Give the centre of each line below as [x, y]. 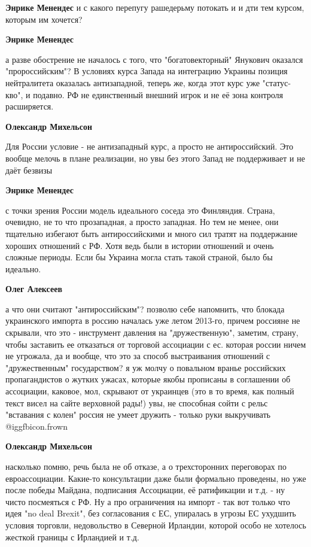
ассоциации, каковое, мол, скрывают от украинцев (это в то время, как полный [150, 391]
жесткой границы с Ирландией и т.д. [72, 537]
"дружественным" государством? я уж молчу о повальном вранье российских [146, 367]
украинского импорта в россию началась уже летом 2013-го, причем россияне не [153, 320]
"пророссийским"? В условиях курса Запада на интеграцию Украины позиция [147, 71]
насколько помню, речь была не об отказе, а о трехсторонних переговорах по [146, 466]
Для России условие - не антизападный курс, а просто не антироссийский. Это [150, 146]
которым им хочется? [44, 19]
